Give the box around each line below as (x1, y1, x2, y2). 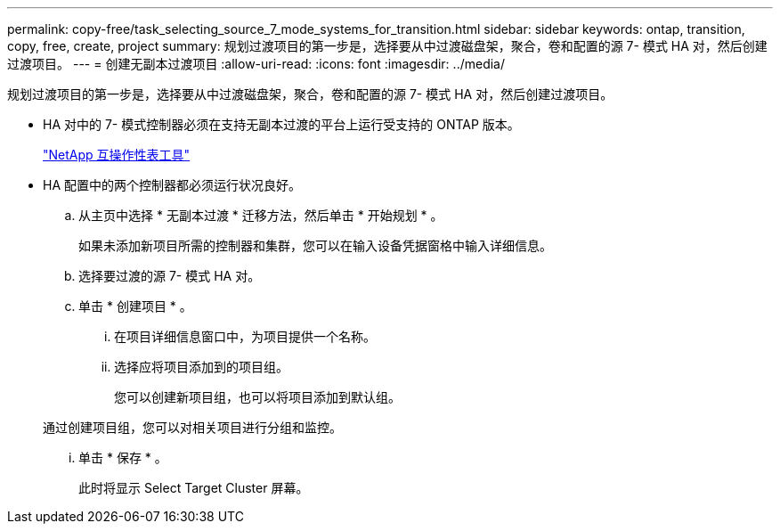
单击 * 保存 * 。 (78, 450, 167, 465)
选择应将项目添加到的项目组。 (114, 359, 288, 374)
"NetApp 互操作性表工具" (43, 147, 191, 162)
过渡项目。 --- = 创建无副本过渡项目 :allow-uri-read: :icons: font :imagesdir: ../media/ (7, 56, 506, 71)
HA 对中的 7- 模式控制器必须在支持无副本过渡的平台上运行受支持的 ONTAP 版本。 (43, 117, 520, 132)
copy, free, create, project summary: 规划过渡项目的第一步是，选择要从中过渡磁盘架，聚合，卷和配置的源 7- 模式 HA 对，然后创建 (7, 38, 768, 53)
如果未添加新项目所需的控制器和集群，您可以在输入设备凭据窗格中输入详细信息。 (78, 238, 552, 253)
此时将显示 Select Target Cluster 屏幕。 (78, 480, 309, 495)
